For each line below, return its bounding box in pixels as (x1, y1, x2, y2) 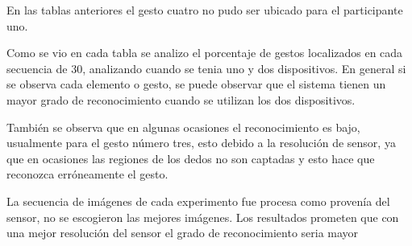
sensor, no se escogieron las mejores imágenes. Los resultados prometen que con (6, 208, 399, 225)
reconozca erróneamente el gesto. (6, 166, 169, 182)
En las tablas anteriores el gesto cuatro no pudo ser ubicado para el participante (6, 2, 403, 18)
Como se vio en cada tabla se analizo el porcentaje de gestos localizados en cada (6, 44, 403, 61)
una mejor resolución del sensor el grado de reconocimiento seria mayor (6, 224, 359, 241)
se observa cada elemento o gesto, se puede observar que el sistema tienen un (6, 76, 386, 92)
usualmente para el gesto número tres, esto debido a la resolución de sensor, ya (6, 134, 396, 151)
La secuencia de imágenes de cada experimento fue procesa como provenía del (6, 192, 390, 209)
